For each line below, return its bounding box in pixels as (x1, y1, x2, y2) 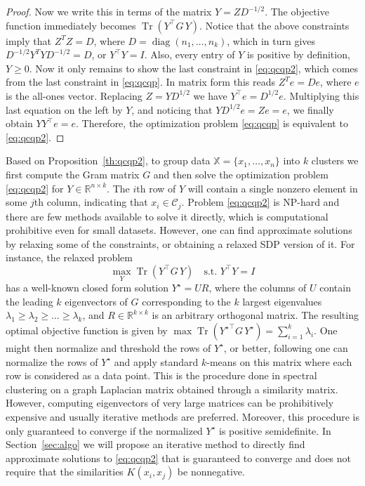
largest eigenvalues (242, 294, 322, 308)
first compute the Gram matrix (6, 166, 140, 181)
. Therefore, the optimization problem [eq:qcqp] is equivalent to (75, 116, 348, 131)
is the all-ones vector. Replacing (6, 88, 142, 103)
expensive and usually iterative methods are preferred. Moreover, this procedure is (6, 409, 359, 423)
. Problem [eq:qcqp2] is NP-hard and (181, 195, 340, 209)
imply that (6, 33, 51, 48)
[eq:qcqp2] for (6, 180, 64, 195)
